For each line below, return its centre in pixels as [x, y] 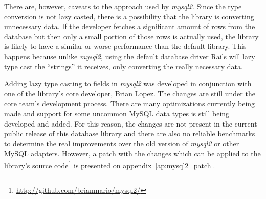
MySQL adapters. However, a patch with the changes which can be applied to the [132, 153]
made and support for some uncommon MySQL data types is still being [117, 113]
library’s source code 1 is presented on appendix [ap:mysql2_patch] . [110, 164]
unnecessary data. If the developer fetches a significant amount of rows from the [130, 26]
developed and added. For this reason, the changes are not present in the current [131, 123]
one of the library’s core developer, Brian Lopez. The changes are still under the [130, 93]
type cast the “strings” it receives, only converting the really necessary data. [124, 66]
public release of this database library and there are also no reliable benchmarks [130, 133]
